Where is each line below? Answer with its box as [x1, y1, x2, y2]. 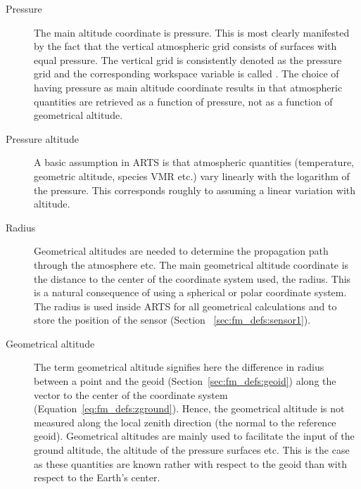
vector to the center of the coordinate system [34, 387, 228, 402]
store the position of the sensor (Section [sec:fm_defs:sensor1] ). [34, 312, 311, 327]
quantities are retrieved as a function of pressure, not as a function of [34, 94, 333, 108]
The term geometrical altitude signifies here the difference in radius [34, 360, 324, 374]
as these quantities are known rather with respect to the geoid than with [34, 456, 347, 471]
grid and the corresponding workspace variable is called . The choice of [34, 66, 339, 81]
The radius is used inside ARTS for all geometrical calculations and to [34, 298, 337, 313]
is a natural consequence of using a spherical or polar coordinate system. [34, 285, 347, 300]
